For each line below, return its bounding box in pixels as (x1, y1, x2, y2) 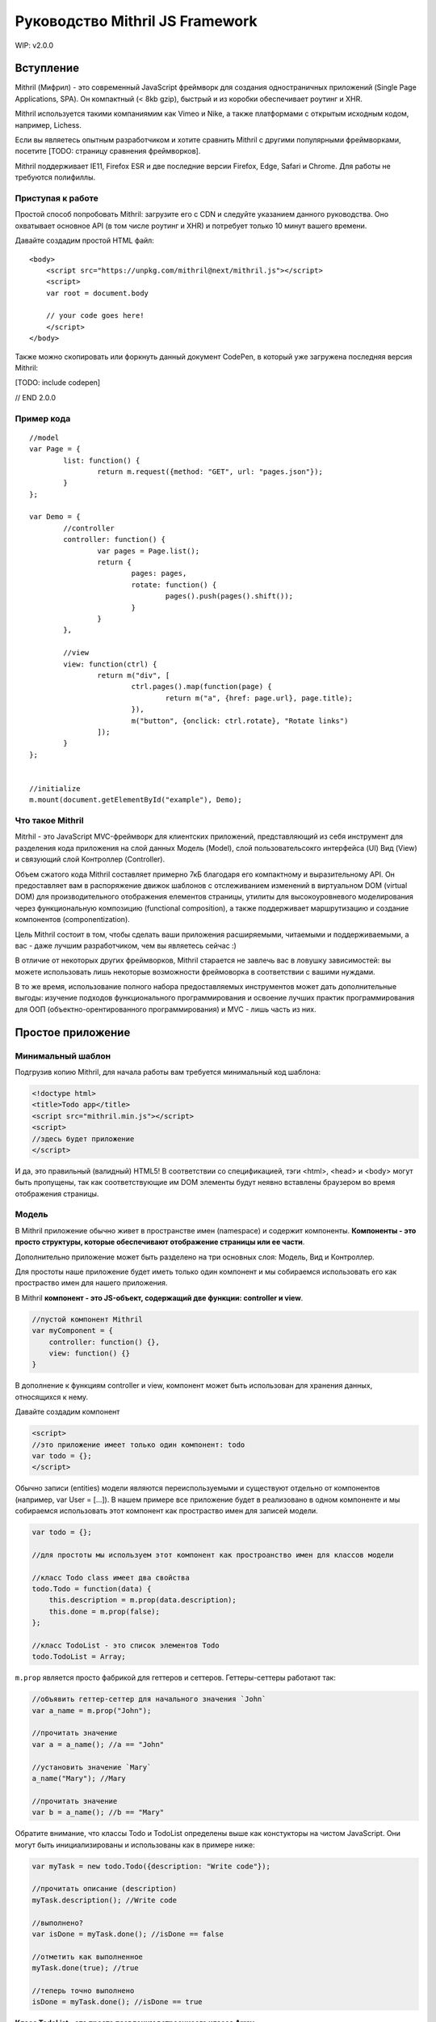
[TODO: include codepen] (15, 378, 101, 387)
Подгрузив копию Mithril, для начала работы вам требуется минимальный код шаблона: (15, 1068, 321, 1077)
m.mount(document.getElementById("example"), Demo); (29, 795, 242, 805)
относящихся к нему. (15, 1392, 89, 1402)
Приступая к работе (15, 192, 99, 204)
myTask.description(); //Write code (31, 1895, 178, 1905)
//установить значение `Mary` (31, 1762, 152, 1771)
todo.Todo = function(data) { (31, 1584, 152, 1593)
